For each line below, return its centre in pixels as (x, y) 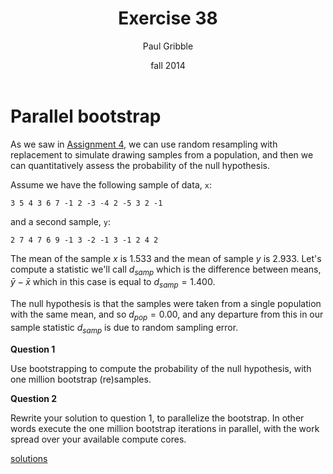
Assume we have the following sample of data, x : (111, 184)
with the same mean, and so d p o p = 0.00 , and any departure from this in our (167, 315)
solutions (29, 458)
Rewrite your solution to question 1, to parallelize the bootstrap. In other (157, 418)
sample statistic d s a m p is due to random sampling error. (124, 329)
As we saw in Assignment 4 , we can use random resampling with (144, 144)
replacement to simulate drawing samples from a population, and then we (162, 154)
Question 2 (34, 398)
